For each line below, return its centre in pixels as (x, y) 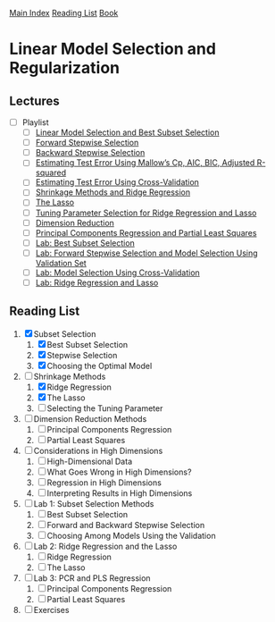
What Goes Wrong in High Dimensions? (119, 472)
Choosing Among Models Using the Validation (131, 535)
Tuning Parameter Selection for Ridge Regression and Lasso (146, 213)
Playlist (35, 122)
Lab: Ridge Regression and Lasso (97, 282)
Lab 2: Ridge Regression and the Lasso (105, 546)
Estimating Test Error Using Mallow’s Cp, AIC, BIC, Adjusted (145, 163)
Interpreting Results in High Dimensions (120, 493)
